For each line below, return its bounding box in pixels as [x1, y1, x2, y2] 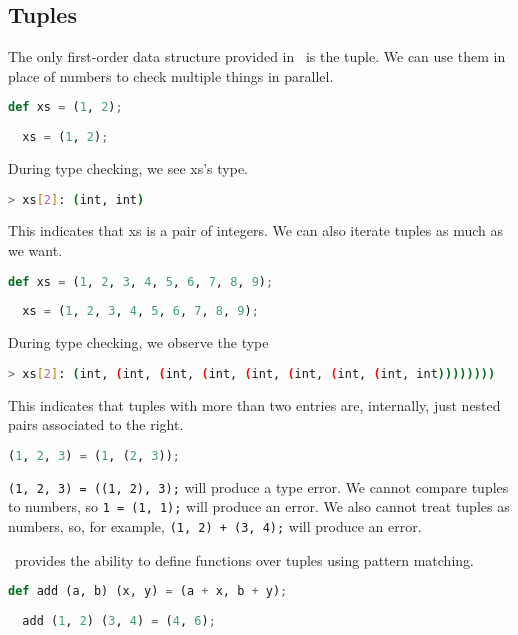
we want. [8, 240, 63, 261]
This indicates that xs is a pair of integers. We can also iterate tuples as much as [8, 220, 504, 241]
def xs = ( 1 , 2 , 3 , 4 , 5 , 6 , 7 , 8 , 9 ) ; [8, 274, 274, 289]
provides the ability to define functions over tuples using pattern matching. [14, 549, 474, 570]
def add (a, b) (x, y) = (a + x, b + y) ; [8, 584, 288, 599]
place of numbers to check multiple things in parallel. [8, 65, 334, 86]
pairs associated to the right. [8, 414, 184, 435]
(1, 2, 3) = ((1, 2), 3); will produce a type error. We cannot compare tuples [8, 476, 509, 497]
